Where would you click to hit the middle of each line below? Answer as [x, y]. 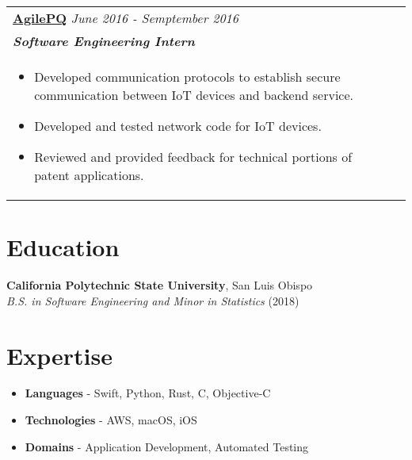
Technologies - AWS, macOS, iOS [111, 420]
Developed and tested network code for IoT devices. [178, 126]
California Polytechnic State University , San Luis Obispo [160, 285]
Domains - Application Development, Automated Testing [167, 446]
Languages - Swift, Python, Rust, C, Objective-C [148, 393]
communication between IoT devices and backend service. [194, 95]
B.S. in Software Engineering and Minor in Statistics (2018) [153, 300]
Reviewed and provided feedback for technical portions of [193, 157]
